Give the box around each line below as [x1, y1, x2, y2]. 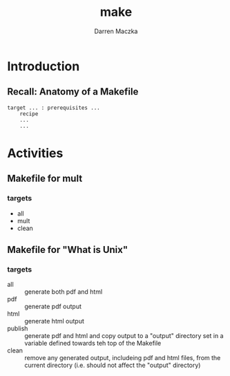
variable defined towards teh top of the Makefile [24, 339, 162, 348]
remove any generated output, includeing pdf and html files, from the [24, 354, 221, 362]
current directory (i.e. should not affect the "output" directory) [24, 361, 201, 370]
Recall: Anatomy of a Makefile [7, 86, 139, 97]
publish [7, 324, 28, 332]
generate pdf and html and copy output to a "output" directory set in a [24, 332, 224, 340]
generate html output [24, 317, 84, 326]
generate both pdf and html [24, 288, 103, 296]
